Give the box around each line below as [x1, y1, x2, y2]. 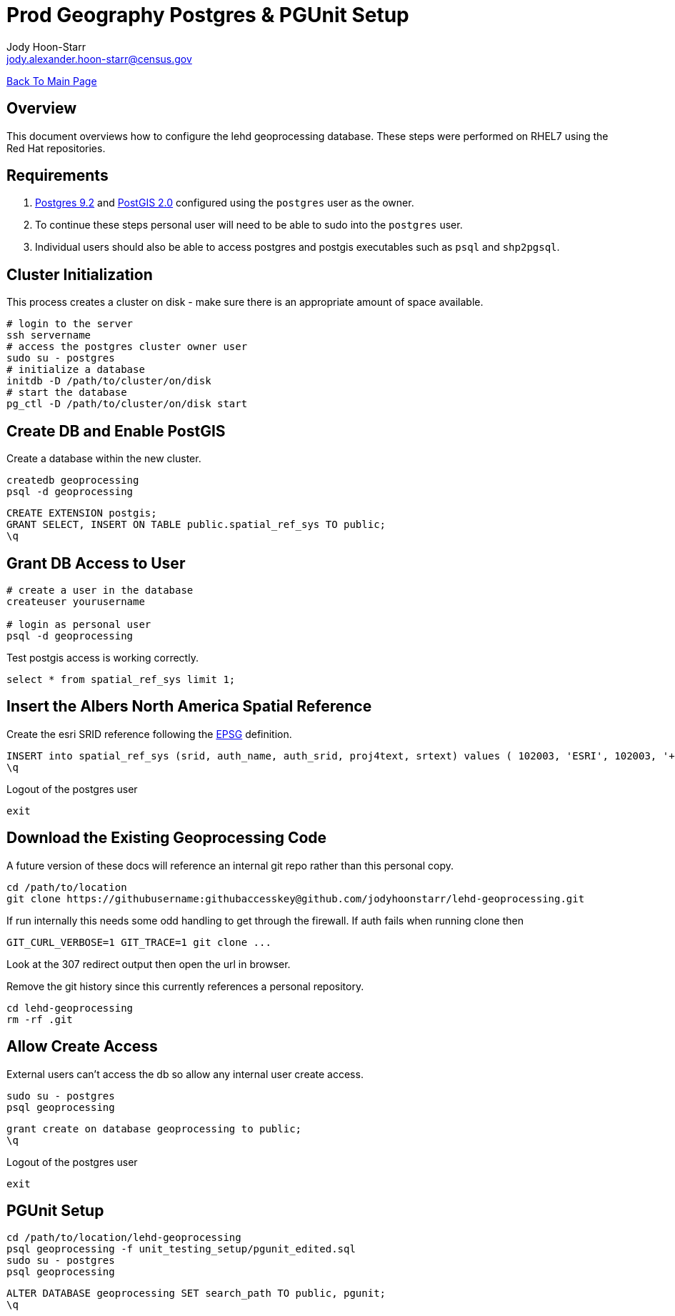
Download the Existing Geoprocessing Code [6, 829, 327, 847]
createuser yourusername [6, 595, 145, 607]
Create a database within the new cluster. [6, 452, 201, 465]
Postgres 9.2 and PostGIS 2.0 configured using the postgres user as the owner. [35, 196, 414, 209]
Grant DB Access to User [6, 554, 186, 572]
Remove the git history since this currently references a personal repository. [6, 979, 364, 992]
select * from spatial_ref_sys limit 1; [6, 673, 236, 685]
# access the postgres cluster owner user [6, 341, 248, 353]
